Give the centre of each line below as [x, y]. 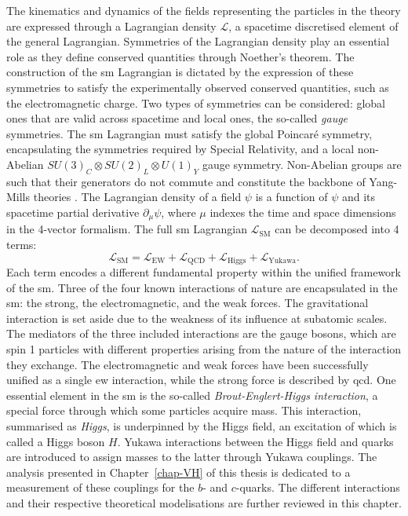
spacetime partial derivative [73, 212]
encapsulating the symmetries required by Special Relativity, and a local [180, 149]
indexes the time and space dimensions [303, 212]
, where [178, 212]
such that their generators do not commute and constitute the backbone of [186, 181]
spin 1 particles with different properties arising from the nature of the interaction [204, 348]
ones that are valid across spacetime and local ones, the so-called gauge [177, 118]
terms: [22, 244]
